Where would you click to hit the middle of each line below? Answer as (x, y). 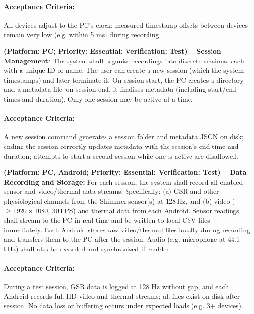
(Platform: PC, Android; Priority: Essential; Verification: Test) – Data (125, 172)
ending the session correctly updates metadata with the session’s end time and (121, 146)
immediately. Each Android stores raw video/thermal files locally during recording (127, 229)
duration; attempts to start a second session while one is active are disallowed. (121, 156)
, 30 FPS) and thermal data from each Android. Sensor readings (144, 210)
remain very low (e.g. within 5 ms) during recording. (83, 34)
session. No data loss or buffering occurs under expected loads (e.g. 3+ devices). (124, 305)
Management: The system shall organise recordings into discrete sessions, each (124, 60)
